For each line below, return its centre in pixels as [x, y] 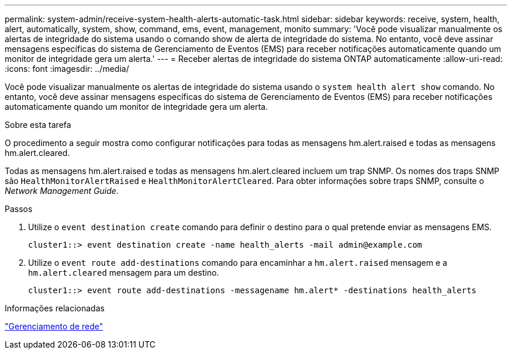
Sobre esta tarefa [38, 125]
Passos [19, 209]
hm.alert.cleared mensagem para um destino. [124, 273]
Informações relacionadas [55, 308]
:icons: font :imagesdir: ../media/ [67, 69]
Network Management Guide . [62, 191]
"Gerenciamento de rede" [54, 326]
